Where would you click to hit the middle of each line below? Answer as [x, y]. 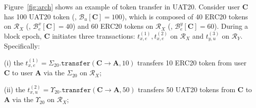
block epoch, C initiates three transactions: [70, 35]
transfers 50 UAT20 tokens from [187, 89]
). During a [231, 26]
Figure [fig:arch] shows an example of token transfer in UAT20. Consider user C [126, 6]
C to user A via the [34, 73]
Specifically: [22, 46]
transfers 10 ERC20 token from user [192, 62]
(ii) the [15, 89]
